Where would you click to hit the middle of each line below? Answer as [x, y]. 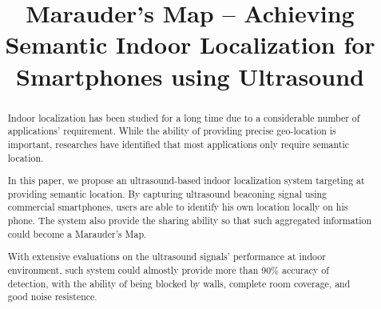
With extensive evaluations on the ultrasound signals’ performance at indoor [167, 257]
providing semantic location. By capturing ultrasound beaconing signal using [167, 193]
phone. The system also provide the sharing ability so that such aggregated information [190, 221]
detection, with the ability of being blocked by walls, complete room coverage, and [179, 283]
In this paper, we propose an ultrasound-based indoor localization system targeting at [186, 181]
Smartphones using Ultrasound [190, 76]
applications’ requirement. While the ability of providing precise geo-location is [172, 131]
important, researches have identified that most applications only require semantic [179, 144]
